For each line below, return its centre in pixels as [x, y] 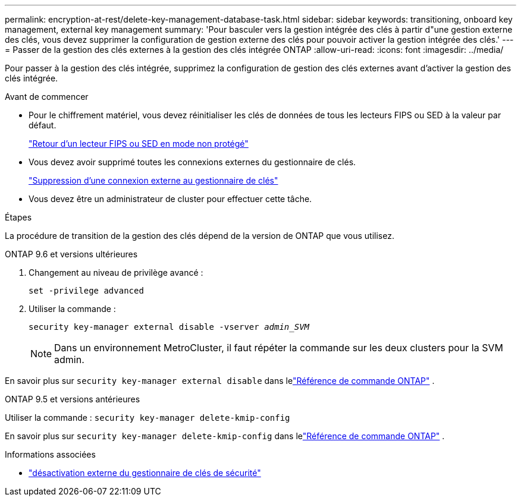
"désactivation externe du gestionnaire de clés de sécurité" [145, 473]
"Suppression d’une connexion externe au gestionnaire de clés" [153, 180]
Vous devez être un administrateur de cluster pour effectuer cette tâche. [170, 199]
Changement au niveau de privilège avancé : [116, 272]
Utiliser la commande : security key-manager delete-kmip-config [147, 417]
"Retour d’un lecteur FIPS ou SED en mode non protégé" [139, 144]
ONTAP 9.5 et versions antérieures [73, 399]
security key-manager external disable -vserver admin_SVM [169, 327]
